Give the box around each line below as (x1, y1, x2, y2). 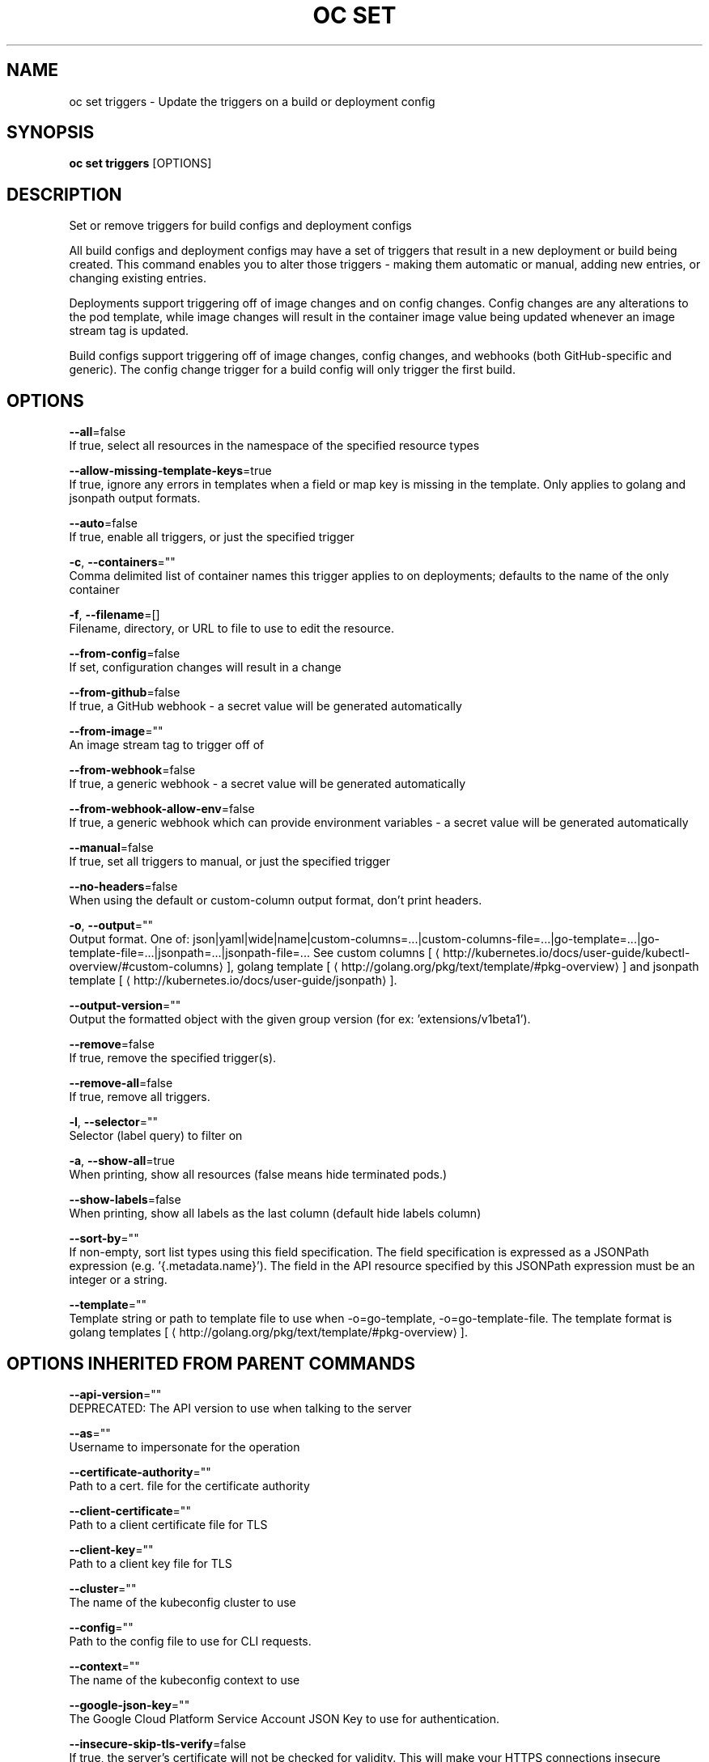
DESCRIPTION (6, 184, 122, 205)
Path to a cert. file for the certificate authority (69, 1478, 310, 1493)
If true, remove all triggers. (69, 1090, 210, 1104)
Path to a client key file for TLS (69, 1556, 232, 1570)
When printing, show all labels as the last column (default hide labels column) (69, 1206, 482, 1221)
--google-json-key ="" (69, 1697, 190, 1712)
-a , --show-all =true (69, 1154, 175, 1168)
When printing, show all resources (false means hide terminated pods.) (69, 1167, 448, 1182)
